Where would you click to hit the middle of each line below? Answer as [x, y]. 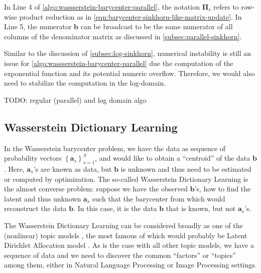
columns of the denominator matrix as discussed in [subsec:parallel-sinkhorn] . [123, 36]
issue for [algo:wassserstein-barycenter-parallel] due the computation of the [119, 63]
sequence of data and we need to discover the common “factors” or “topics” [120, 255]
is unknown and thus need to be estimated [186, 168]
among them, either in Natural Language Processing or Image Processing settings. [130, 265]
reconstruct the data [35, 208]
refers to [226, 7]
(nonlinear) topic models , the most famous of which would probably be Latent [126, 235]
